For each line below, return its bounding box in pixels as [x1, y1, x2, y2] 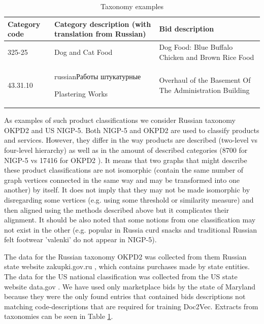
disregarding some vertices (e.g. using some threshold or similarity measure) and [4, 194, 254, 205]
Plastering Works [54, 88, 108, 99]
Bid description [159, 23, 214, 34]
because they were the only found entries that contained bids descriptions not [4, 291, 246, 302]
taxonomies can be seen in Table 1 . [4, 311, 113, 321]
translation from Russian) [54, 28, 146, 39]
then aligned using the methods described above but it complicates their [4, 204, 229, 215]
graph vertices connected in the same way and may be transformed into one [4, 174, 240, 185]
